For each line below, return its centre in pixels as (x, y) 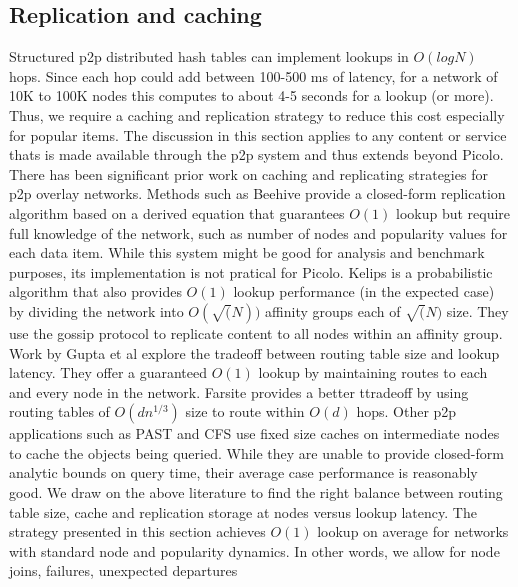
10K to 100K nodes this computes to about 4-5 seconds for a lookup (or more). (251, 95)
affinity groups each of (333, 310)
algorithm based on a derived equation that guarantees (177, 212)
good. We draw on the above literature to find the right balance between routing (256, 492)
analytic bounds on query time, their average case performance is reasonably (243, 472)
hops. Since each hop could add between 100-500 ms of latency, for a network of (253, 75)
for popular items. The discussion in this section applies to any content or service (258, 134)
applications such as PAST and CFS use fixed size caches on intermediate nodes (254, 433)
